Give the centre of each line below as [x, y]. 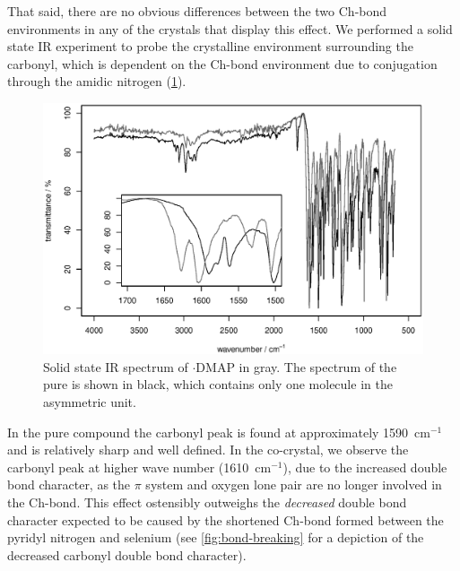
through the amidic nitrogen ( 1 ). [97, 81]
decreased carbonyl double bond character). [127, 554]
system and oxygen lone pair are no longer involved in [294, 484]
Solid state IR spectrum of [116, 366]
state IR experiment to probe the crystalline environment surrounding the [210, 46]
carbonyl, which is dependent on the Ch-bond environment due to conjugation [222, 63]
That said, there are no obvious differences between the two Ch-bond [197, 11]
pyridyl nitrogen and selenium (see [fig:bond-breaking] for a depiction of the [216, 537]
